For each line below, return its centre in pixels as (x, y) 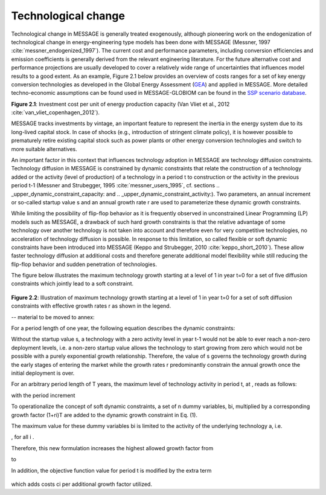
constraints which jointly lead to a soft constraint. (72, 283)
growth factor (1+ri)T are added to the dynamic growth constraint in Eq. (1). (104, 415)
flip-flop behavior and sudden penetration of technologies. (84, 264)
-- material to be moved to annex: (53, 317)
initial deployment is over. (43, 373)
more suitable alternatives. (44, 149)
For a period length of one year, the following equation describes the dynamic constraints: (123, 328)
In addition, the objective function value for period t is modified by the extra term (111, 470)
